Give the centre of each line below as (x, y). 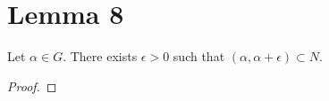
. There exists (100, 56)
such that (199, 56)
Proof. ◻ (32, 85)
